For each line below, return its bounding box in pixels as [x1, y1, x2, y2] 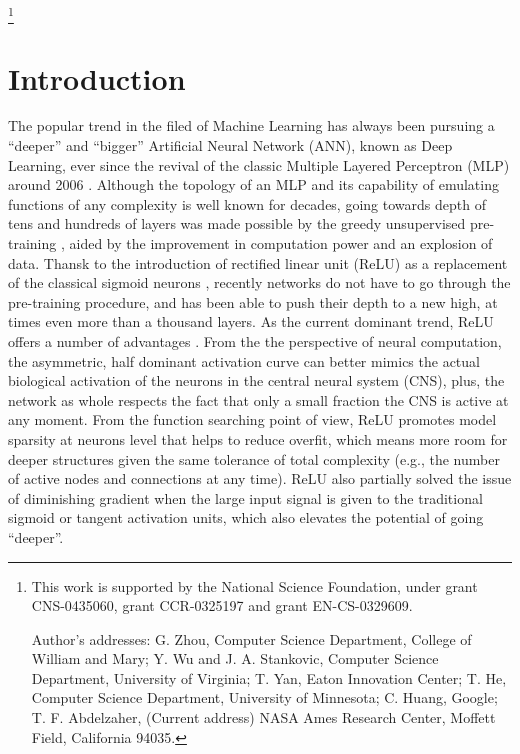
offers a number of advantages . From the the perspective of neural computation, [8, 330, 502, 351]
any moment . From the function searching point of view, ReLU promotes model [8, 409, 497, 430]
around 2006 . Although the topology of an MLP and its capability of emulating [8, 174, 499, 195]
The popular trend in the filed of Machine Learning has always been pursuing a [8, 115, 495, 136]
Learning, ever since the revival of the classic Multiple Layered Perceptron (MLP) [8, 154, 510, 175]
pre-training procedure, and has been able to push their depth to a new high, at [8, 291, 498, 312]
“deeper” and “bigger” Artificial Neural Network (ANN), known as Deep [8, 135, 453, 156]
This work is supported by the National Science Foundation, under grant [31, 575, 478, 596]
